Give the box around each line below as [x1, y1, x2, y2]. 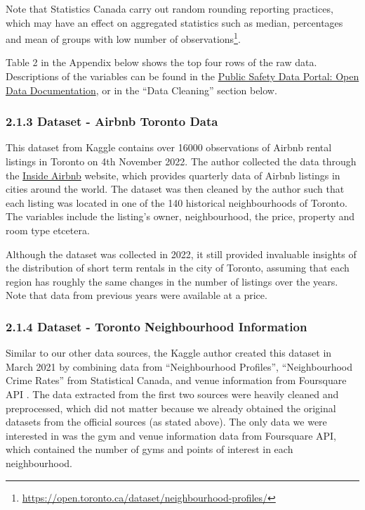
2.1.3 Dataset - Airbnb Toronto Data [6, 113, 218, 130]
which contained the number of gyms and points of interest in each [6, 442, 293, 457]
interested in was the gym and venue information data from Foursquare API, [6, 428, 337, 442]
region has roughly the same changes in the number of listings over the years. [6, 274, 338, 288]
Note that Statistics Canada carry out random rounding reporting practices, [6, 1, 333, 15]
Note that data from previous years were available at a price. [6, 288, 267, 302]
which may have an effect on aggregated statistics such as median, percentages [6, 15, 343, 30]
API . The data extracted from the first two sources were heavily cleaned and [6, 386, 339, 401]
